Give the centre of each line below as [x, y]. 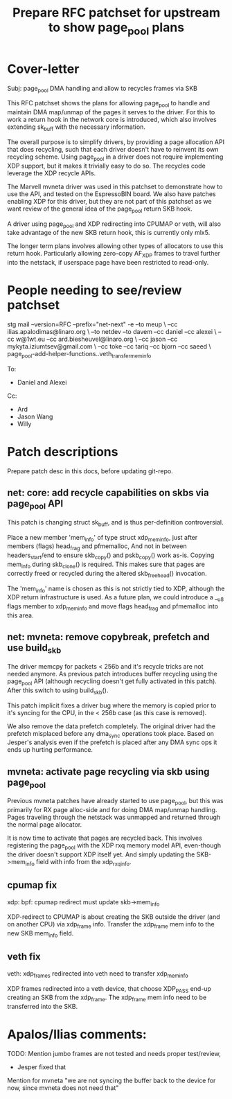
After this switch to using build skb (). [58, 691]
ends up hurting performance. [50, 750]
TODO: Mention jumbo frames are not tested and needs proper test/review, [114, 1054]
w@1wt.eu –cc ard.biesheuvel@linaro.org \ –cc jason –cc [97, 339]
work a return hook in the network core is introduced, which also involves [112, 120]
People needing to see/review [95, 291]
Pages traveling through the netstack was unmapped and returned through [114, 817]
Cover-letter [43, 69]
